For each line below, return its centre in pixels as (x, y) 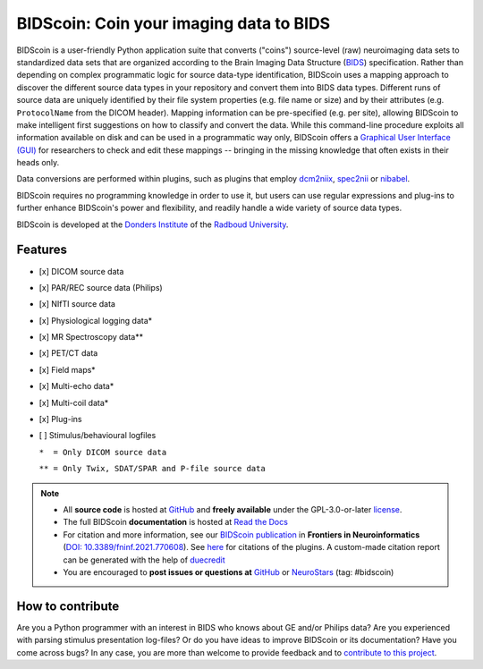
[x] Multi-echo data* (76, 386)
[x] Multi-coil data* (74, 402)
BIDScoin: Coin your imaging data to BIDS (174, 23)
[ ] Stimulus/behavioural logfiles (97, 436)
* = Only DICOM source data (103, 452)
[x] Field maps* (67, 369)
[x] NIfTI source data (77, 304)
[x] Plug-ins (60, 419)
